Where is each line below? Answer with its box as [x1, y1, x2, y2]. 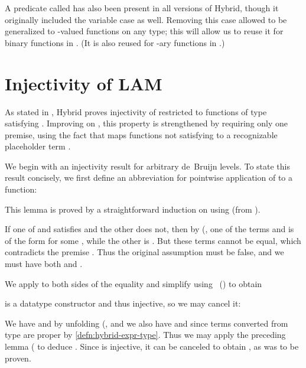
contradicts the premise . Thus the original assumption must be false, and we [5, 246, 284, 258]
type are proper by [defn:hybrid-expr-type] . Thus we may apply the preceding [5, 328, 286, 341]
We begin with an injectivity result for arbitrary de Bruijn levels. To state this [5, 159, 290, 172]
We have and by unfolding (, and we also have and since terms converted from [5, 317, 288, 329]
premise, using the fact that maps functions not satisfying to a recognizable [5, 128, 278, 141]
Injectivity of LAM [5, 71, 162, 95]
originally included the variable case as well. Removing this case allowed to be [5, 13, 287, 25]
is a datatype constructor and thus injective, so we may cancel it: [5, 297, 241, 310]
